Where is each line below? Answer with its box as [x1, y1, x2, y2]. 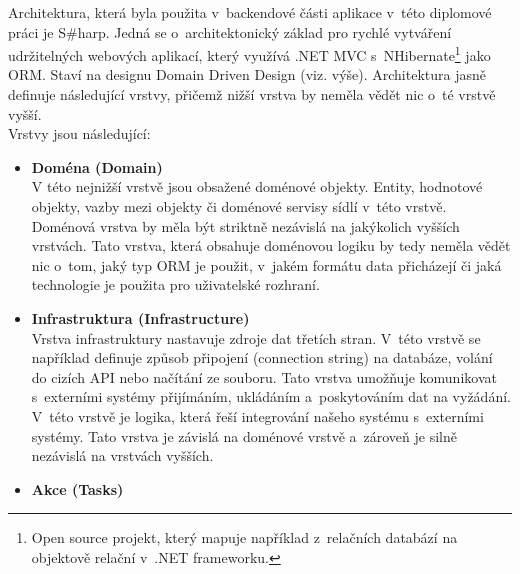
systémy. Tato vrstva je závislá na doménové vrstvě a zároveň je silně [31, 425, 457, 446]
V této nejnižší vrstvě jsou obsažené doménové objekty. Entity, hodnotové [31, 176, 483, 197]
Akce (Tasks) [31, 478, 124, 499]
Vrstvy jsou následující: [8, 123, 151, 144]
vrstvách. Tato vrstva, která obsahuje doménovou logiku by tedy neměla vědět [31, 235, 511, 256]
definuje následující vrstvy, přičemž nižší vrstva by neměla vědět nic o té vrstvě [8, 84, 496, 105]
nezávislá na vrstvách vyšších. [31, 445, 214, 466]
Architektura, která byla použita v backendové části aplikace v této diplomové [8, 2, 492, 22]
